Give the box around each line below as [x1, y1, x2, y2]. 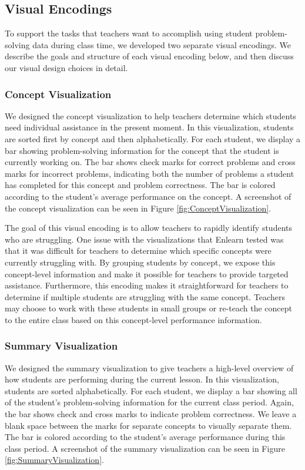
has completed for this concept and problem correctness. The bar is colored [5, 179, 276, 191]
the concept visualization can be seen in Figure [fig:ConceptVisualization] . [5, 202, 272, 214]
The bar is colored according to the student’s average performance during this [5, 431, 286, 443]
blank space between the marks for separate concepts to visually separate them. [5, 419, 292, 431]
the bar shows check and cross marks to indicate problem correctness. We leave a [5, 408, 297, 420]
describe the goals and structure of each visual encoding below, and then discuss [5, 50, 294, 62]
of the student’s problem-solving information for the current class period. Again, [5, 396, 294, 408]
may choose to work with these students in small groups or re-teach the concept [5, 302, 292, 314]
